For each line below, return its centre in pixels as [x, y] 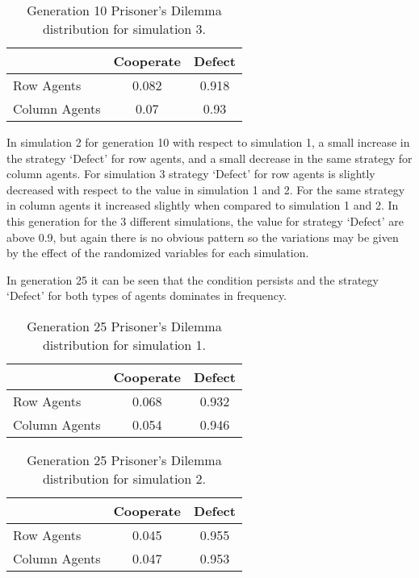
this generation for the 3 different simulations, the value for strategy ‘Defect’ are [205, 220]
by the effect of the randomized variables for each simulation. [158, 253]
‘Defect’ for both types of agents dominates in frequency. [147, 295]
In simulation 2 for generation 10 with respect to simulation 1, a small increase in [208, 142]
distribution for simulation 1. [124, 344]
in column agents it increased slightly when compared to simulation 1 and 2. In [203, 205]
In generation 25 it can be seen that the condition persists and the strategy [193, 279]
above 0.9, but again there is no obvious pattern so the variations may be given [203, 237]
